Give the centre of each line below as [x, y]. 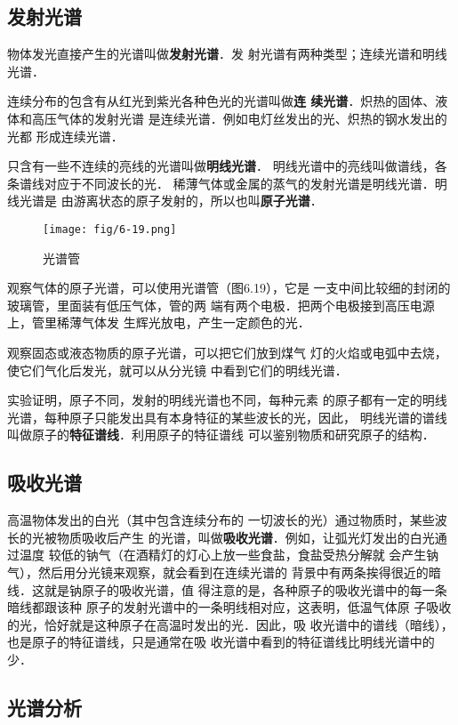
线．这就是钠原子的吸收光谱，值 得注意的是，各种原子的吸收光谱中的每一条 [227, 589]
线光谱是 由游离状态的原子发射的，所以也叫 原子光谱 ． [165, 201]
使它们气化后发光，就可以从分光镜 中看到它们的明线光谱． [177, 370]
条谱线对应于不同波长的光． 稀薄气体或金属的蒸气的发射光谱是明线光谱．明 [227, 183]
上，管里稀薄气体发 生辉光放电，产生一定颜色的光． [159, 322]
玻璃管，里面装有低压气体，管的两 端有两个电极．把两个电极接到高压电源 [221, 305]
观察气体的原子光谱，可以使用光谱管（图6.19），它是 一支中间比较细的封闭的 [229, 288]
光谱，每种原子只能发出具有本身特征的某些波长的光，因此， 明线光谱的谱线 [227, 417]
